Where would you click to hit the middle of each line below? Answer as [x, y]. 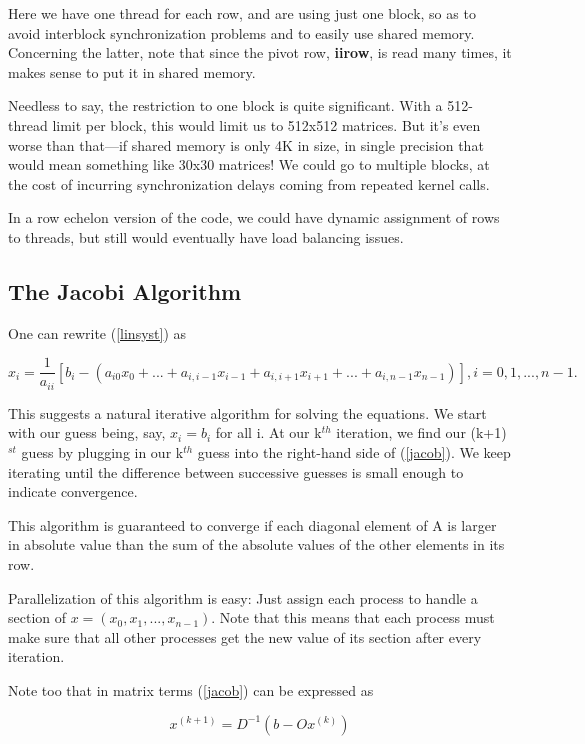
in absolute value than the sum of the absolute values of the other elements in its [256, 544]
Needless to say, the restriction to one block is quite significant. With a [225, 105]
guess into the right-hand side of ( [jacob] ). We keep [354, 452]
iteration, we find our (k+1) [421, 432]
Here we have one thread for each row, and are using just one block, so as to [242, 13]
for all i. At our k [268, 432]
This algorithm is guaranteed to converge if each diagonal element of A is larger [252, 524]
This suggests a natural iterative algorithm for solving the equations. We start [247, 412]
